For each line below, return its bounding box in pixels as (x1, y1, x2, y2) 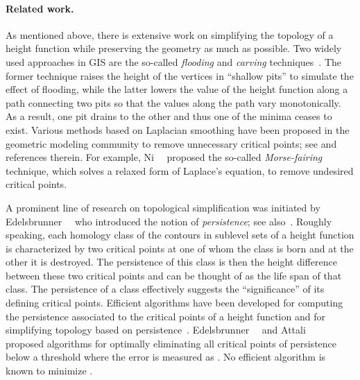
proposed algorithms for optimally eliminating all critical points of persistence (6, 336, 337, 350)
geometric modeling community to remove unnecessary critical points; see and (6, 136, 337, 150)
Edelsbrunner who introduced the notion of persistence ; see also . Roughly (6, 214, 332, 228)
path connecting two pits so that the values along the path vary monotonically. (6, 95, 341, 110)
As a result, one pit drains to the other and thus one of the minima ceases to (6, 109, 332, 123)
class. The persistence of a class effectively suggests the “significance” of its (6, 282, 325, 296)
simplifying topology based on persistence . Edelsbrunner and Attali (6, 322, 306, 337)
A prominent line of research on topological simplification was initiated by (6, 200, 320, 214)
